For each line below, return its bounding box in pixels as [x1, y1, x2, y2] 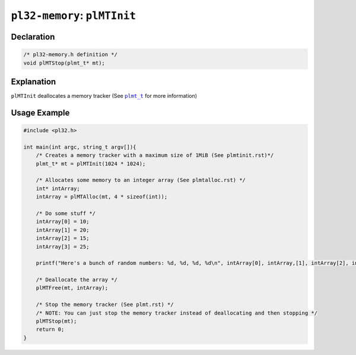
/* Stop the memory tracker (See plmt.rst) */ [36, 301, 174, 308]
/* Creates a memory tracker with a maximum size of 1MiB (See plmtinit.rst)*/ [36, 152, 274, 159]
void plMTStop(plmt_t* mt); [23, 59, 105, 66]
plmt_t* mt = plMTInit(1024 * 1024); [36, 160, 146, 167]
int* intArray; [36, 185, 80, 192]
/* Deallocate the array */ [36, 276, 118, 283]
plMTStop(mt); [36, 318, 77, 325]
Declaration [11, 31, 55, 41]
